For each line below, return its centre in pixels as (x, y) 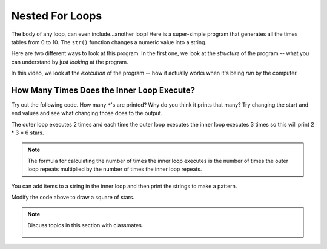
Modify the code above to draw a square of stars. (73, 198)
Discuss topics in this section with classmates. (85, 225)
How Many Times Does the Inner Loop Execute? (103, 90)
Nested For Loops (57, 16)
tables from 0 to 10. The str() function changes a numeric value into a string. (109, 42)
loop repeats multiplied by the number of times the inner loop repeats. (115, 169)
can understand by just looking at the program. (70, 62)
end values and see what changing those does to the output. (87, 113)
